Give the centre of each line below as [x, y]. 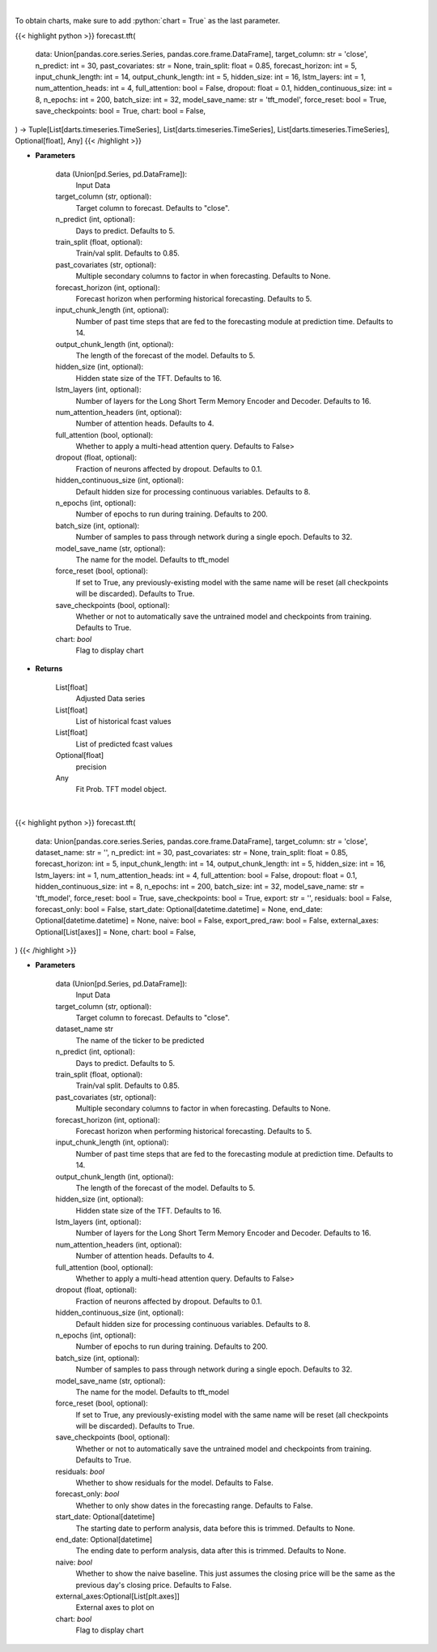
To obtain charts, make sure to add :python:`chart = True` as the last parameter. [148, 21]
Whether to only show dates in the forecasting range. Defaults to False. [194, 1505]
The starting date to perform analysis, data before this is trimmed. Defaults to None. [215, 1528]
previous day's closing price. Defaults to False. [154, 1585]
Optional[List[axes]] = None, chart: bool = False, [115, 931]
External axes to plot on [115, 1607]
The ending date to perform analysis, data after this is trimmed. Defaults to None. [211, 1551]
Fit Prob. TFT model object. [121, 790]
